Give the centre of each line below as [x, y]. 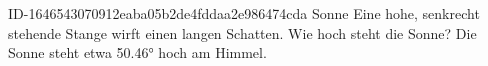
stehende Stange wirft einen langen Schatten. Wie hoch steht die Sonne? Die [242, 32]
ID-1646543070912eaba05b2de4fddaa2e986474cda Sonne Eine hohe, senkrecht [244, 13]
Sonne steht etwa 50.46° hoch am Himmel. [137, 52]
